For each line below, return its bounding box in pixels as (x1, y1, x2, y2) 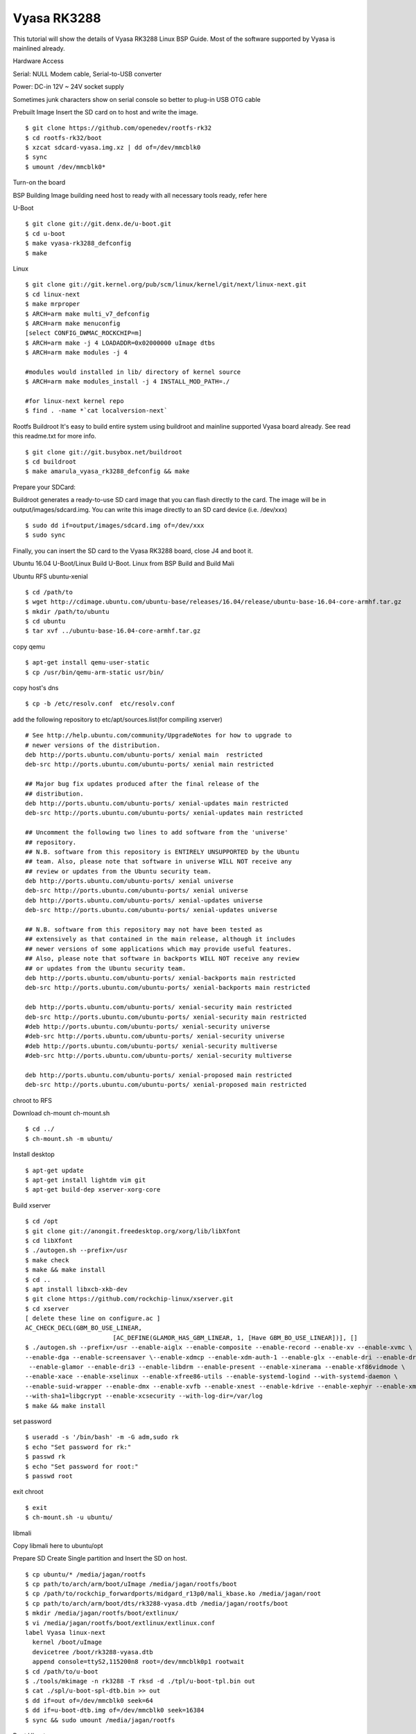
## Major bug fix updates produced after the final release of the (25, 780, 259, 788)
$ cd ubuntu (25, 617, 66, 626)
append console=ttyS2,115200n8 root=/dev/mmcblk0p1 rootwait (32, 1658, 245, 1666)
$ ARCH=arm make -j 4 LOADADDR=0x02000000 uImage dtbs (25, 338, 216, 347)
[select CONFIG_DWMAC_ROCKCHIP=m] (25, 329, 142, 337)
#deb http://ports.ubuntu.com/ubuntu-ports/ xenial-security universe (25, 1022, 270, 1030)
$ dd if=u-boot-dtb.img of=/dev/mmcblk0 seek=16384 (25, 1706, 205, 1715)
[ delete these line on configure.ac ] (25, 1314, 161, 1323)
